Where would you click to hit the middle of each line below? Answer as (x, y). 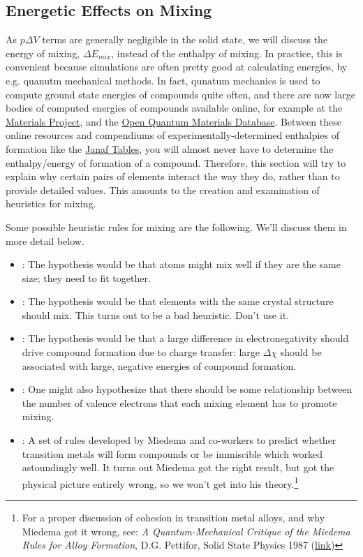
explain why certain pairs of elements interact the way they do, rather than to (173, 176)
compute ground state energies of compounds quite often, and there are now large (180, 94)
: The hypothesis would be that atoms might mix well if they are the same (181, 264)
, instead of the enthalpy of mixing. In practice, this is (227, 53)
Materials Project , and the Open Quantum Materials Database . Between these (173, 121)
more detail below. (45, 240)
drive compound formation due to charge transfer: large (141, 352)
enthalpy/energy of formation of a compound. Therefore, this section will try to (176, 162)
